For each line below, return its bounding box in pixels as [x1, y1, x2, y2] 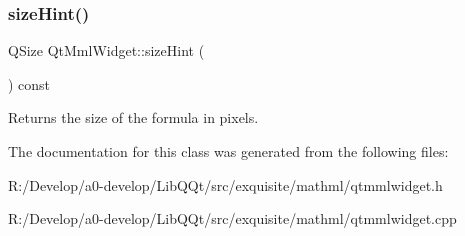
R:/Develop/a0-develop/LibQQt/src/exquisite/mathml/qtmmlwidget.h [8, 174, 443, 195]
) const [8, 73, 51, 94]
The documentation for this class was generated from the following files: [8, 141, 449, 161]
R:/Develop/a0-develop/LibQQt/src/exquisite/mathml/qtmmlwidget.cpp [8, 208, 457, 229]
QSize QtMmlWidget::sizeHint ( [8, 40, 205, 61]
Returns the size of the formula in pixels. [8, 107, 259, 128]
